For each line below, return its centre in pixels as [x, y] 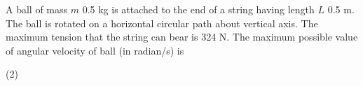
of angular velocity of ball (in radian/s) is [95, 50]
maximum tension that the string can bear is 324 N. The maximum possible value [182, 37]
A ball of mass [37, 9]
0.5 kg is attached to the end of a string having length [198, 9]
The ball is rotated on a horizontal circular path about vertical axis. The [162, 23]
